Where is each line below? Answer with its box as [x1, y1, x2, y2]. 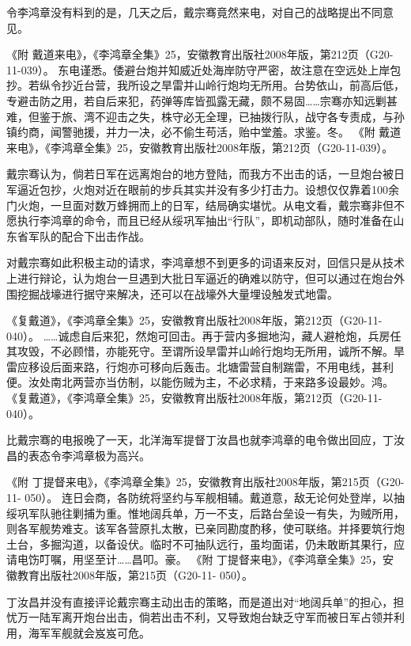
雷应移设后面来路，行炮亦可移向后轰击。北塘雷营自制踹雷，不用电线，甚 [6, 358, 383, 374]
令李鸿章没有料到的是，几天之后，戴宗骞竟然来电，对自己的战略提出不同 [6, 4, 383, 20]
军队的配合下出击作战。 [28, 227, 150, 244]
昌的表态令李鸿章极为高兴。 [6, 446, 150, 463]
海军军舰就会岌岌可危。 [28, 624, 150, 640]
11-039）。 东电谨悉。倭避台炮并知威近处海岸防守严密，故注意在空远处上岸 [6, 61, 390, 78]
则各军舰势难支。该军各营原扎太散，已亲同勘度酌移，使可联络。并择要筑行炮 [6, 520, 405, 537]
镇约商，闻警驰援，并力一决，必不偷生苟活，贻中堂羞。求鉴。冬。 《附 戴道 [6, 123, 402, 140]
